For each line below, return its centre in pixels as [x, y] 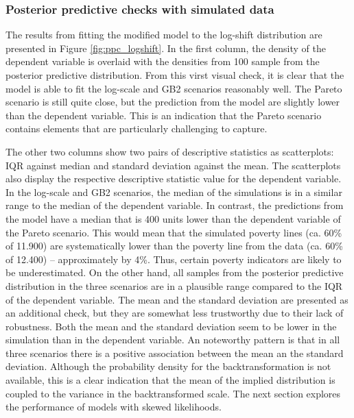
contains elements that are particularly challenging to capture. [137, 128]
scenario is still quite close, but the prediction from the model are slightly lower [173, 102]
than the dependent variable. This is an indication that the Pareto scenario [164, 115]
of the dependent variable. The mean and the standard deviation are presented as [177, 299]
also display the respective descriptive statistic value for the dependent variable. [174, 179]
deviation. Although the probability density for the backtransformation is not [168, 366]
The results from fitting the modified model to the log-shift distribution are [164, 35]
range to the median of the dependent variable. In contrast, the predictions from [175, 205]
